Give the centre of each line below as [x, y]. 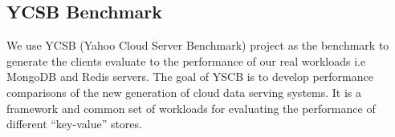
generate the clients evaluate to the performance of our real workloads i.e [186, 60]
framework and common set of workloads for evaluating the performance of [191, 108]
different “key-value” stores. [74, 124]
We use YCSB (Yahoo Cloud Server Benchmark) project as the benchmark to [198, 45]
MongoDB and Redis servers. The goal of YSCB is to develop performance [190, 77]
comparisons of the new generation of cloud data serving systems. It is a [184, 92]
